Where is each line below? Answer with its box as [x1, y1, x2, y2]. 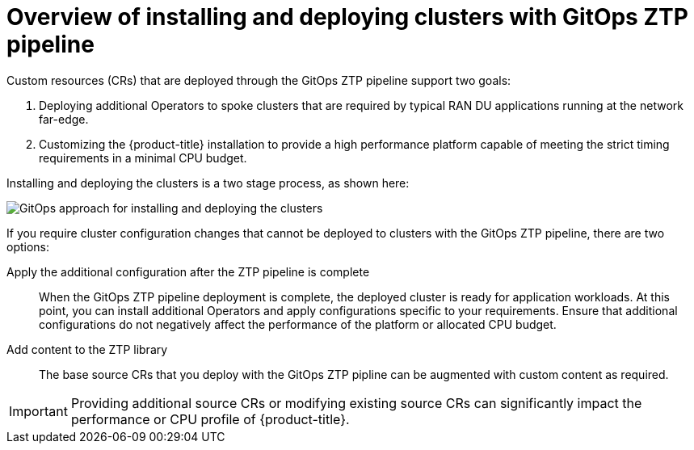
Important [9, 402, 68, 419]
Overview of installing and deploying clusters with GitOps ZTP [6, 3, 688, 31]
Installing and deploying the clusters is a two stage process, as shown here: [6, 175, 410, 190]
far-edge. [39, 111, 89, 126]
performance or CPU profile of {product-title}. [70, 410, 350, 427]
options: [6, 239, 50, 254]
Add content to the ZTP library [6, 342, 168, 356]
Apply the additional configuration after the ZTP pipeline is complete [6, 264, 370, 279]
